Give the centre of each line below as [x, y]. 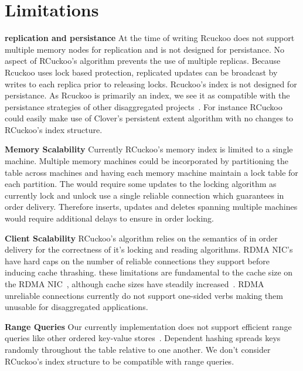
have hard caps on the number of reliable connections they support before [137, 261]
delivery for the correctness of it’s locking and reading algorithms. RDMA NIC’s [149, 249]
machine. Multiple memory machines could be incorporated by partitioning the [147, 161]
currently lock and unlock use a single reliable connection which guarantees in [144, 195]
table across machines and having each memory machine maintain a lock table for [151, 172]
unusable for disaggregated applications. [76, 307]
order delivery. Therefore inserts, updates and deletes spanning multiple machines [151, 207]
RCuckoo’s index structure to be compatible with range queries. [120, 361]
